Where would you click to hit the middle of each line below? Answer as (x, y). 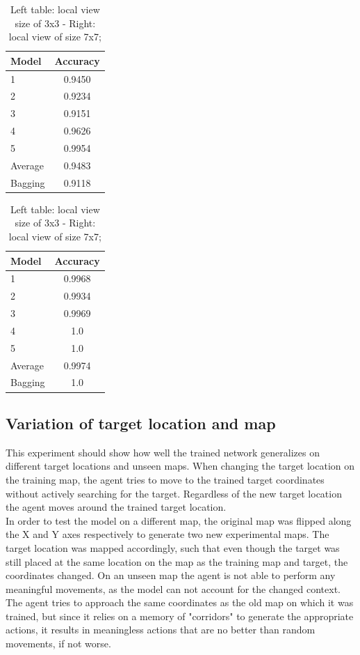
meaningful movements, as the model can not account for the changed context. (173, 588)
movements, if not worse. (58, 644)
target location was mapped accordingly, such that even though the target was (173, 547)
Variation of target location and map (141, 423)
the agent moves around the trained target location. (116, 507)
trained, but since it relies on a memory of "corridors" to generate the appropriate (180, 616)
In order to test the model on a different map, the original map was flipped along (179, 520)
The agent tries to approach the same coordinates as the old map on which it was (180, 602)
